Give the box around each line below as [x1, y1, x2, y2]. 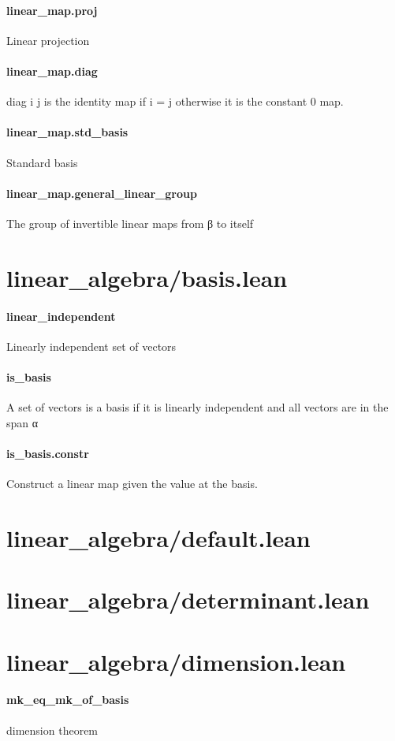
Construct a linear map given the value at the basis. [6, 475, 258, 492]
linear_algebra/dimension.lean [6, 645, 346, 677]
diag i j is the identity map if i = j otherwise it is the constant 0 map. [6, 93, 344, 110]
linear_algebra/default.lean [6, 521, 311, 553]
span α [6, 414, 39, 430]
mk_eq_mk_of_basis [6, 691, 129, 708]
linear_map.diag [6, 62, 98, 79]
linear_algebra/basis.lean [6, 261, 288, 293]
